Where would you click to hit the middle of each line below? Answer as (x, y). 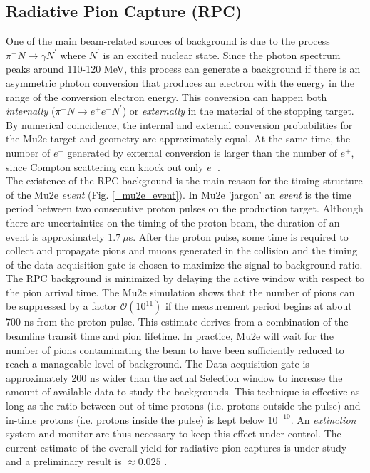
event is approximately (55, 236)
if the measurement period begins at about (259, 306)
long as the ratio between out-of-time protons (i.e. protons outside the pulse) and (183, 406)
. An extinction (323, 419)
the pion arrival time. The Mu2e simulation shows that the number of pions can (180, 292)
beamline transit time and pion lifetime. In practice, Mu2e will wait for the (170, 336)
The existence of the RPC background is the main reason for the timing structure (184, 181)
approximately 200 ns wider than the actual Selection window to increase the (174, 377)
